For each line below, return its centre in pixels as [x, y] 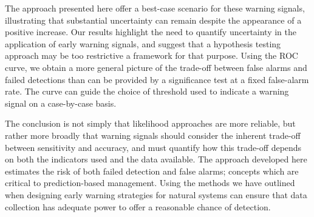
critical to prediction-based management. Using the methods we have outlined [150, 183]
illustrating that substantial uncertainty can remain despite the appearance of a [153, 20]
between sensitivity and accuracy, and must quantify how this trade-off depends [153, 147]
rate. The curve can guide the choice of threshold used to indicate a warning [147, 91]
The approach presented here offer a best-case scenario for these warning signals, [155, 8]
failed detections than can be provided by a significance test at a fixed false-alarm [157, 79]
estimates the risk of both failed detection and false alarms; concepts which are [152, 171]
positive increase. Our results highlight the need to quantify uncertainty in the [151, 32]
